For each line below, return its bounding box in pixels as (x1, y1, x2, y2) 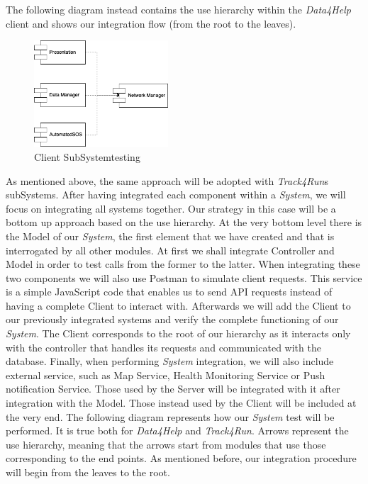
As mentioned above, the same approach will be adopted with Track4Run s (6, 173, 328, 188)
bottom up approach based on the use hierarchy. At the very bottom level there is (6, 215, 362, 230)
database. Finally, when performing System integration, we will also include (6, 354, 334, 368)
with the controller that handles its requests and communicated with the (6, 339, 321, 354)
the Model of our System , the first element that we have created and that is (6, 228, 335, 243)
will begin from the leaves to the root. (6, 465, 170, 480)
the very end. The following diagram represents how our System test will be (6, 409, 335, 424)
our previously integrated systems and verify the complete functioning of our (6, 312, 339, 327)
